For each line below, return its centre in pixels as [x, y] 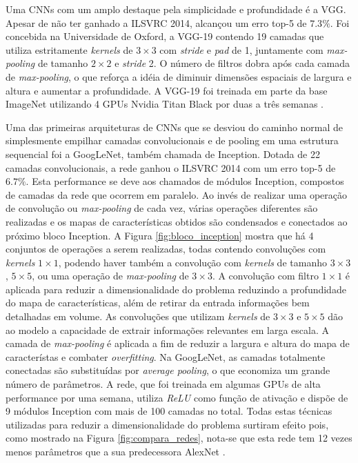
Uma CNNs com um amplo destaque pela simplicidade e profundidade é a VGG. [176, 9]
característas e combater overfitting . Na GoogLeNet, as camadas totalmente [166, 356]
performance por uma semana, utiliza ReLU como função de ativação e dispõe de [177, 397]
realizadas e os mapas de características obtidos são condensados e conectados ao [177, 221]
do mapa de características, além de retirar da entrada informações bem [158, 303]
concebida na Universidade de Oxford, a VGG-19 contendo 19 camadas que [165, 36]
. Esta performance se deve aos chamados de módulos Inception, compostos [185, 181]
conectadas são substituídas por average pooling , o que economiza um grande [168, 370]
